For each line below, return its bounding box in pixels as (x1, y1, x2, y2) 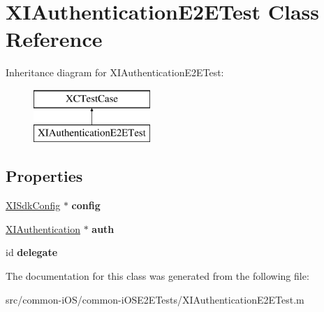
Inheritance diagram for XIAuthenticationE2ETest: (6, 65, 224, 80)
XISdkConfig (6, 198, 61, 213)
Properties (6, 165, 83, 187)
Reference (6, 24, 103, 53)
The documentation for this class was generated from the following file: (6, 269, 309, 283)
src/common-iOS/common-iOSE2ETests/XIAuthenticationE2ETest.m (6, 292, 304, 306)
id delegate (6, 245, 58, 260)
